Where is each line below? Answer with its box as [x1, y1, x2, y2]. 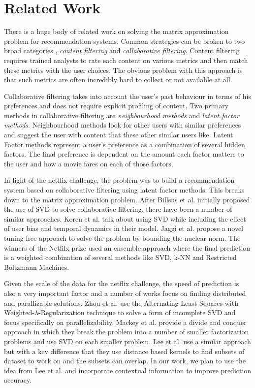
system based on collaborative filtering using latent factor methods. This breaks [4, 185, 245, 195]
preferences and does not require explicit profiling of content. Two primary [4, 100, 229, 111]
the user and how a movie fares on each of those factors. [4, 158, 173, 168]
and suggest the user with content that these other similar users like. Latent [4, 129, 233, 140]
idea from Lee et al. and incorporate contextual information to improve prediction [4, 365, 252, 375]
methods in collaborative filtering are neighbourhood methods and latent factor [4, 110, 239, 120]
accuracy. [4, 375, 32, 385]
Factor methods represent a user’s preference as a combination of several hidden [4, 139, 245, 149]
